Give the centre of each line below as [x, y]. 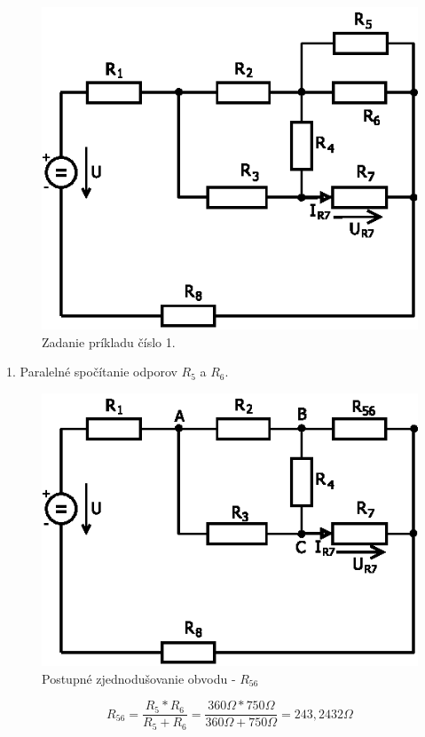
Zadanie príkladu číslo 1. [109, 341]
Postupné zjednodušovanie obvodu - [139, 678]
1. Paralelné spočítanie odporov [92, 372]
